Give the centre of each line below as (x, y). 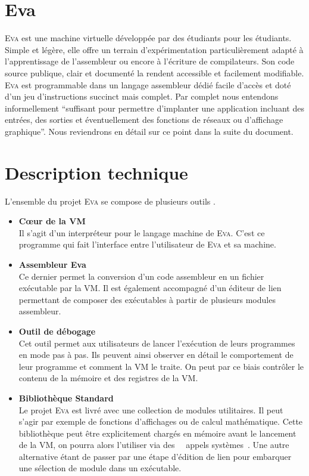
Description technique (96, 172)
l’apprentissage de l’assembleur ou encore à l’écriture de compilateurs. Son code (150, 61)
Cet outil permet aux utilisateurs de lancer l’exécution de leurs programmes (157, 343)
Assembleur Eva (52, 264)
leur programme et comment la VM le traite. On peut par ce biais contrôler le (161, 366)
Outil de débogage (57, 331)
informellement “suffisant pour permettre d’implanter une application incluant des (154, 108)
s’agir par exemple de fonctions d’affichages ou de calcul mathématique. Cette (161, 421)
